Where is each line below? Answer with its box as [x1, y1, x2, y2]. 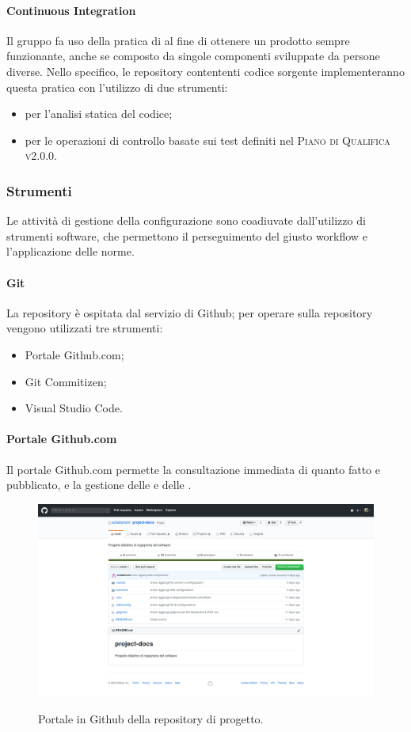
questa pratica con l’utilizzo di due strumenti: [6, 78, 228, 95]
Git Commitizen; [25, 373, 107, 389]
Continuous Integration [6, 2, 136, 18]
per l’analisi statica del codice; [25, 105, 173, 122]
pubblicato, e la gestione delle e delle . [6, 476, 192, 493]
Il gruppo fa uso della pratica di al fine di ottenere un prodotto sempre [6, 32, 350, 48]
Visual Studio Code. [25, 400, 123, 416]
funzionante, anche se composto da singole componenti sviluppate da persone [6, 47, 380, 64]
